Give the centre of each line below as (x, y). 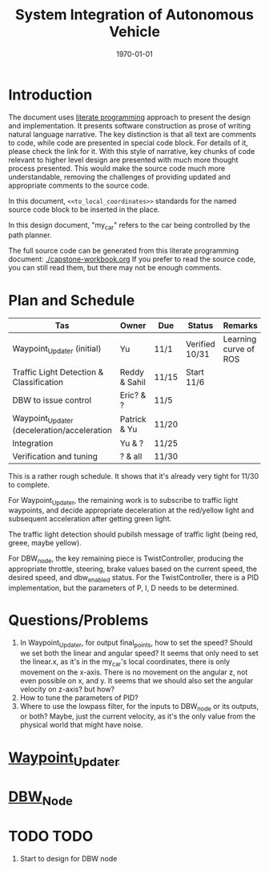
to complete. (29, 484)
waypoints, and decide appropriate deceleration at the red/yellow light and (131, 510)
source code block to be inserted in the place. (84, 209)
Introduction (50, 95)
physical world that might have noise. (81, 725)
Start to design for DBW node (68, 858)
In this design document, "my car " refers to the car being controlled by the (129, 226)
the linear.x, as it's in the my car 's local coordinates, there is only (125, 662)
